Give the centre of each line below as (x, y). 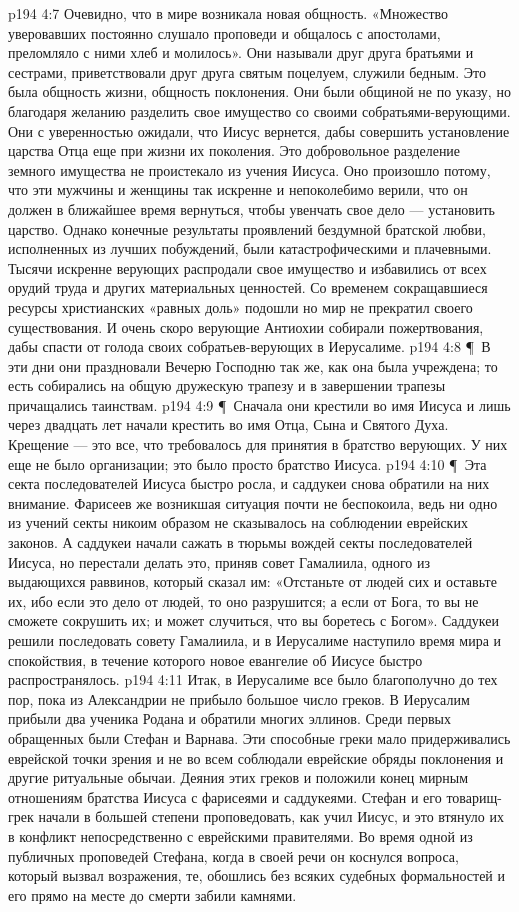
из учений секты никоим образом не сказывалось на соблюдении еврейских (238, 522)
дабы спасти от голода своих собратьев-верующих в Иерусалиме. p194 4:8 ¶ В (249, 346)
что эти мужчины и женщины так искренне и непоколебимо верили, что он (238, 189)
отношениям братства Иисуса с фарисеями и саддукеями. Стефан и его (225, 796)
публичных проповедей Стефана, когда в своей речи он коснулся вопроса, (233, 855)
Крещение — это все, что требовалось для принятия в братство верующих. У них (258, 444)
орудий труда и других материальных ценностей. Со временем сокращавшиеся (248, 287)
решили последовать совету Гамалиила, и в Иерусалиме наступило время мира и (255, 640)
